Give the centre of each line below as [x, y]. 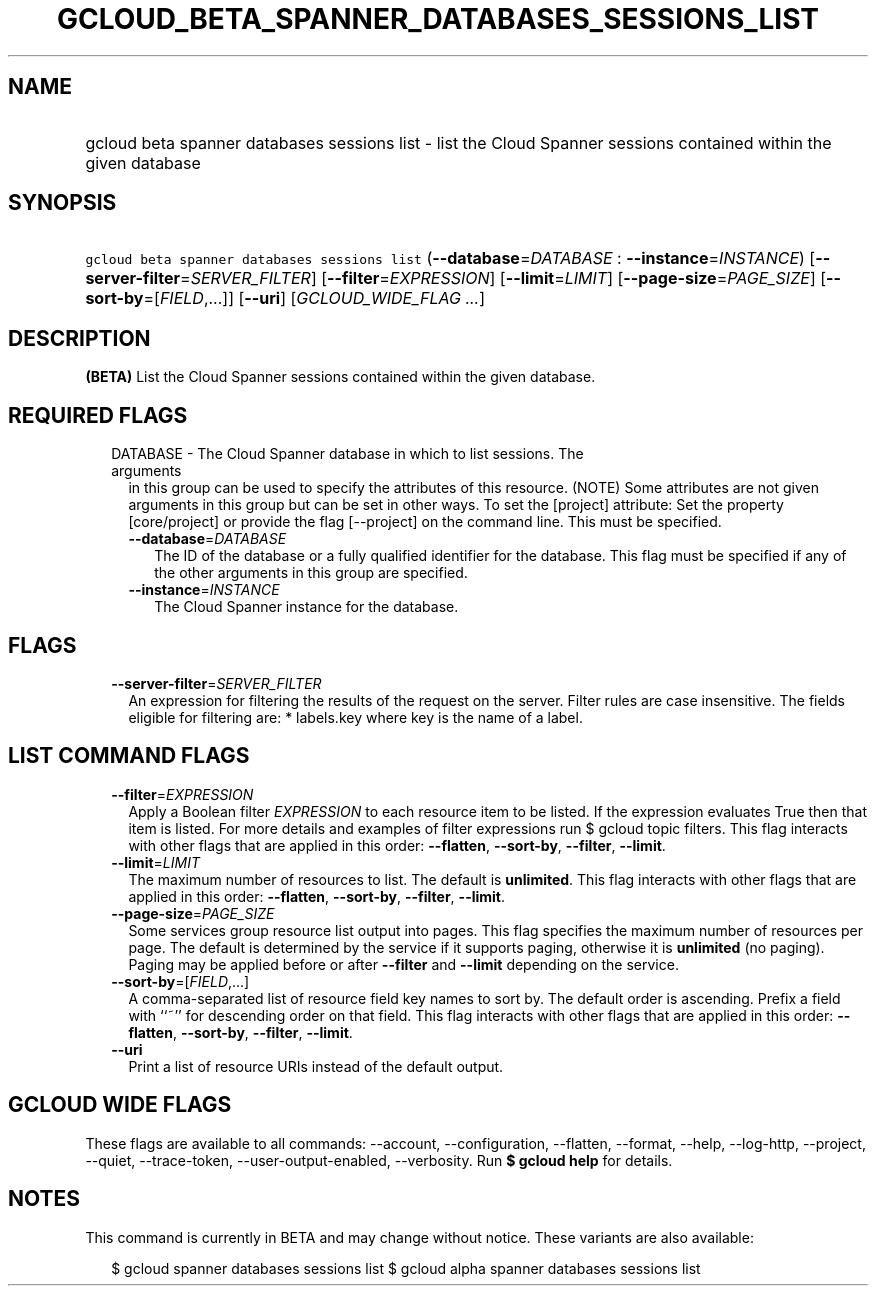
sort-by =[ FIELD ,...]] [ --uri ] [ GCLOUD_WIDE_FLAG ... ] [285, 298]
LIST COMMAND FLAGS [129, 756]
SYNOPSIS [62, 203]
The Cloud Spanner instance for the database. [306, 607]
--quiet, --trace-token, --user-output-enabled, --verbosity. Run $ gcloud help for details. [379, 1160]
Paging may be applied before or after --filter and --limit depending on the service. [403, 964]
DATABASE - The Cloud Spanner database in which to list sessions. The [347, 454]
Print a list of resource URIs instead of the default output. [316, 1066]
